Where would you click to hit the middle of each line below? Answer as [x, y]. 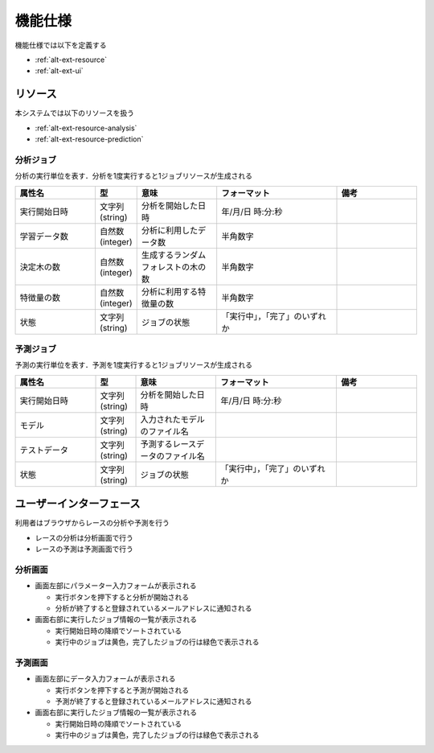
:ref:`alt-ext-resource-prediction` [89, 139]
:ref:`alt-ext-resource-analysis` [86, 128]
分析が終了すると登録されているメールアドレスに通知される [154, 608]
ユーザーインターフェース [78, 504]
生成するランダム [174, 255]
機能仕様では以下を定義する [61, 45]
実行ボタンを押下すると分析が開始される [122, 597]
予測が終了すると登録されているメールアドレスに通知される [154, 701]
